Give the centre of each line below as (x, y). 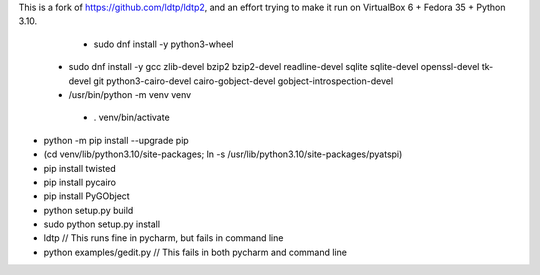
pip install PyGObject (86, 196)
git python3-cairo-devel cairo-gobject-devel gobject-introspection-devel (243, 81)
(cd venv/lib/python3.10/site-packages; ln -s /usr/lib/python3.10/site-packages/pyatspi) (223, 154)
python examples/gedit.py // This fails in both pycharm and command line (195, 252)
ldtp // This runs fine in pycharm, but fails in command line (163, 238)
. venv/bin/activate (131, 117)
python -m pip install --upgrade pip (116, 140)
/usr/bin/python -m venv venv (130, 94)
